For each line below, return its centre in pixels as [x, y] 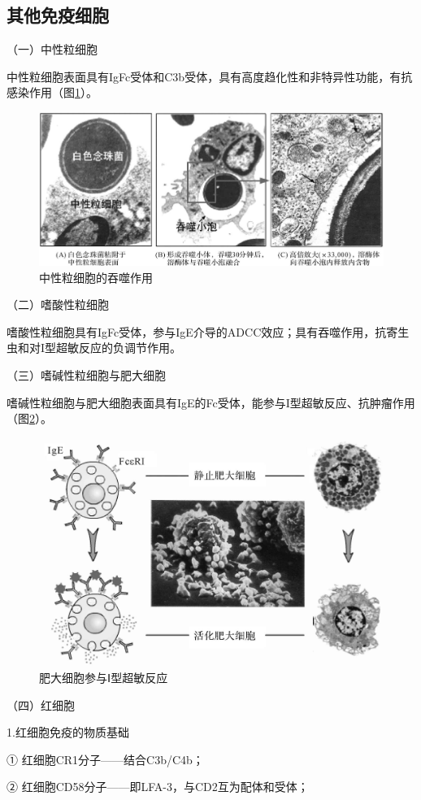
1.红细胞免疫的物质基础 [68, 732]
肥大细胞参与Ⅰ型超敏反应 [104, 677]
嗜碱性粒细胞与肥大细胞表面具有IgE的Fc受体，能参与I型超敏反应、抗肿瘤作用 [211, 402]
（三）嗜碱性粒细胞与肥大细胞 [86, 374]
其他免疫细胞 [58, 15]
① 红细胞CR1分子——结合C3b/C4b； [105, 759]
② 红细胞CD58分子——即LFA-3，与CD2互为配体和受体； [158, 787]
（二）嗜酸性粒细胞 [58, 304]
